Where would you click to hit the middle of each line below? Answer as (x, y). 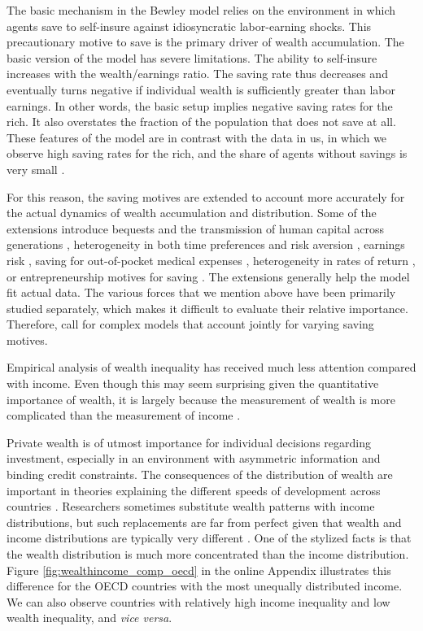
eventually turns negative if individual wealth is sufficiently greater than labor (201, 89)
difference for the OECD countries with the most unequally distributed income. (205, 586)
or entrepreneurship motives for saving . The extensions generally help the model (208, 276)
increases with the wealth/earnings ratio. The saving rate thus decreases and (197, 74)
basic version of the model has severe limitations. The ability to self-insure (192, 57)
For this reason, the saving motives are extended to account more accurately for (206, 196)
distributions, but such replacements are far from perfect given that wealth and (204, 522)
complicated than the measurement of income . (124, 415)
